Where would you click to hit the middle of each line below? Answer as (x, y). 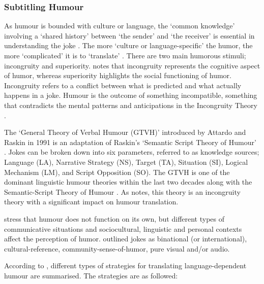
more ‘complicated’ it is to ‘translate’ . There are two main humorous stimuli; (125, 55)
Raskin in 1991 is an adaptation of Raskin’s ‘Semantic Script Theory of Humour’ (130, 142)
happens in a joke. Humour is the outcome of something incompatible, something (131, 95)
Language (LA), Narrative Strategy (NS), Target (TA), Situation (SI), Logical (126, 162)
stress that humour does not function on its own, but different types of (114, 218)
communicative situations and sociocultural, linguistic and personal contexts (123, 228)
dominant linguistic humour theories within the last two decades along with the (128, 182)
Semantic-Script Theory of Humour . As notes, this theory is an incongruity (122, 191)
